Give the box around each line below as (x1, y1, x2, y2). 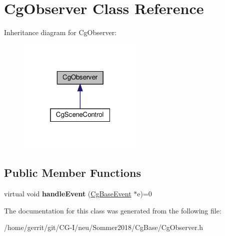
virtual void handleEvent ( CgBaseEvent (4, 188, 131, 198)
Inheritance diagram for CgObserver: (4, 27, 117, 38)
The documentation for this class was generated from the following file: (4, 205, 221, 215)
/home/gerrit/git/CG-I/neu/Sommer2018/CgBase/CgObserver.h (4, 222, 203, 232)
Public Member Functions (4, 165, 141, 180)
